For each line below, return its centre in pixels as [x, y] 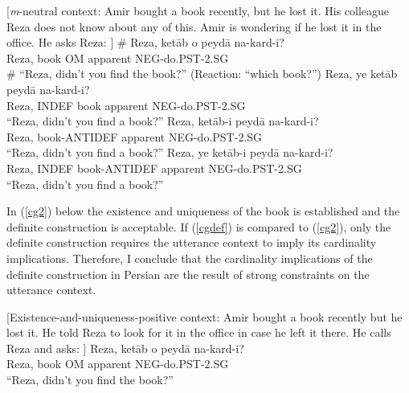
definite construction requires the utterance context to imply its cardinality [192, 242]
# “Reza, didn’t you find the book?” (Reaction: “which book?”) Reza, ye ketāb [202, 74]
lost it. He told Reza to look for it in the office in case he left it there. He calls [199, 332]
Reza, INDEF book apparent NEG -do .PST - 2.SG [126, 105]
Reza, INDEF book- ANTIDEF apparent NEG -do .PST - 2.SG [154, 168]
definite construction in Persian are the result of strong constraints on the [188, 274]
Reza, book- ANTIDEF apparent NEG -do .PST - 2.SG [135, 136]
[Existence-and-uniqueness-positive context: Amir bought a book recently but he [204, 316]
